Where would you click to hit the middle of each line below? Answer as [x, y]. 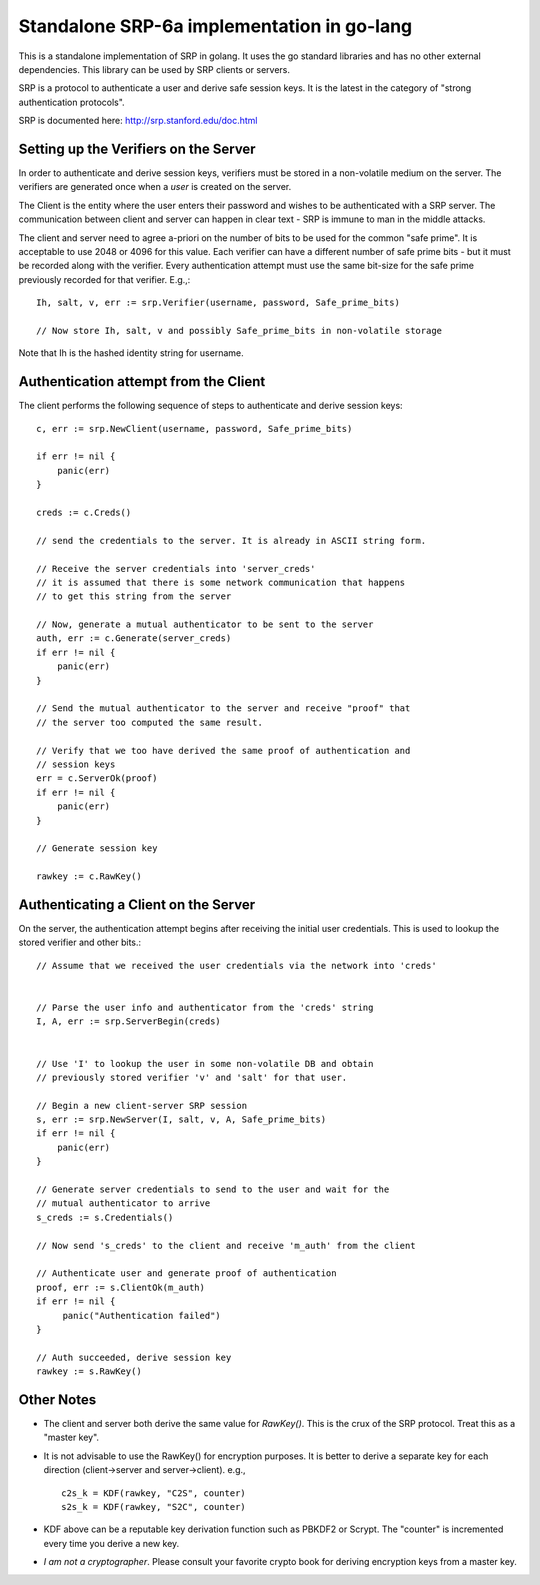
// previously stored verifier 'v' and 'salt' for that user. [192, 1077]
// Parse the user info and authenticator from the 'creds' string [205, 1007]
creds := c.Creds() [84, 512]
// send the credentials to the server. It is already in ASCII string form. [231, 540]
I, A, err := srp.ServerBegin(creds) [129, 1021]
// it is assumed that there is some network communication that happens [221, 582]
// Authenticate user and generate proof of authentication [186, 1273]
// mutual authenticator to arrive [123, 1203]
